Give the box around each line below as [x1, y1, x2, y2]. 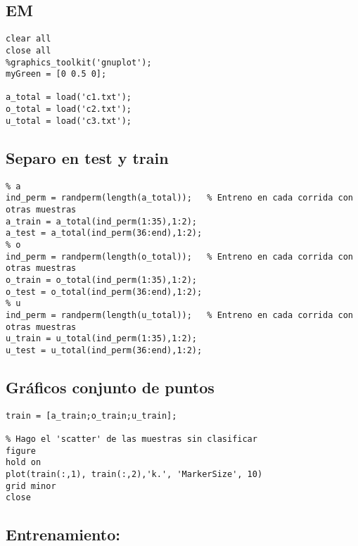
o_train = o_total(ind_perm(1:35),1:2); [6, 274, 198, 285]
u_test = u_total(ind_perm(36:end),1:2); [6, 345, 203, 355]
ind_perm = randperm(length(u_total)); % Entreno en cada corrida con [6, 310, 353, 320]
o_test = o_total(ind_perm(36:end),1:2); [6, 286, 203, 297]
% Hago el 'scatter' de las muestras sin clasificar [6, 434, 257, 445]
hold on [6, 457, 41, 468]
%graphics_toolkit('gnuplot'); [6, 57, 152, 68]
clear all [6, 34, 51, 44]
